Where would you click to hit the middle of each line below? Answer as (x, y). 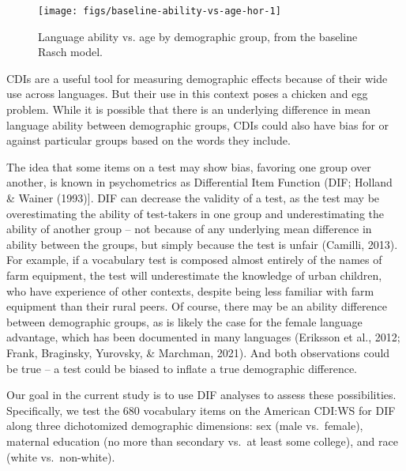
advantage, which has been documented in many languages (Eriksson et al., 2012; (203, 337)
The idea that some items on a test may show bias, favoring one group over (189, 166)
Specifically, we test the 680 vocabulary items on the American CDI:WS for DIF (201, 410)
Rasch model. (70, 52)
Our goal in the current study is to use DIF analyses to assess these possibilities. (201, 395)
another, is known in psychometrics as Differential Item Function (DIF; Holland (199, 182)
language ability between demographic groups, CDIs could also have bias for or (198, 124)
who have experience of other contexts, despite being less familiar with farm (190, 290)
